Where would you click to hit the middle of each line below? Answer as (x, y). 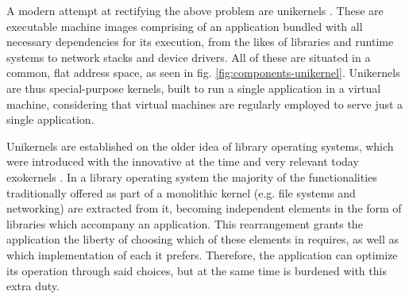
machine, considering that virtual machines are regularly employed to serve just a (205, 103)
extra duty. (33, 286)
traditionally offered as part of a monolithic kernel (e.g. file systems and (181, 192)
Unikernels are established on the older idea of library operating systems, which (200, 146)
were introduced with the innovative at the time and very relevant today (183, 161)
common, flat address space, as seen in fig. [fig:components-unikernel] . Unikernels (203, 73)
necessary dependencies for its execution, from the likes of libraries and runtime (200, 42)
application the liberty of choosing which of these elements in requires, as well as (203, 239)
